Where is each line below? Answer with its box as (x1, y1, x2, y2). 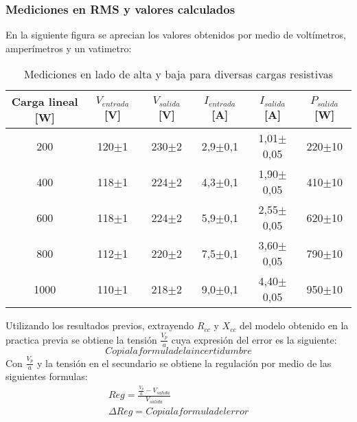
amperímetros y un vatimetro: (5, 41, 132, 55)
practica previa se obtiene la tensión (5, 332, 157, 346)
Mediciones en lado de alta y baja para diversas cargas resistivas (23, 66, 334, 82)
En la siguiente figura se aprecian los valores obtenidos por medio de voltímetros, (5, 27, 346, 42)
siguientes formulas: (5, 369, 88, 384)
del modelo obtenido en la (240, 318, 349, 333)
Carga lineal (11, 93, 78, 110)
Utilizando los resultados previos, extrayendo (5, 318, 194, 333)
